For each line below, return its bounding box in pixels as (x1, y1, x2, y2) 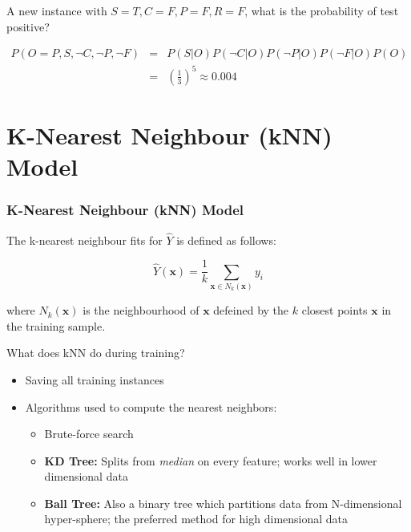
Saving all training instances (25, 371, 164, 388)
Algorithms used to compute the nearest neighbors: (25, 398, 277, 415)
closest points (301, 302, 368, 319)
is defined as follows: (176, 231, 276, 248)
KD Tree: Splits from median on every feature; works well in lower (44, 452, 377, 469)
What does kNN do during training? (6, 344, 185, 361)
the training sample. (6, 317, 106, 334)
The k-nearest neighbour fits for (6, 231, 163, 248)
